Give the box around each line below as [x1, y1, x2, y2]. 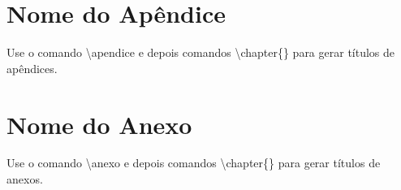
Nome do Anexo [6, 107, 192, 140]
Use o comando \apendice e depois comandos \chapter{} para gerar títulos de [6, 44, 395, 61]
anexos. [6, 171, 43, 188]
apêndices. [6, 59, 58, 76]
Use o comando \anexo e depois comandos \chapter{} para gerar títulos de [6, 154, 381, 171]
